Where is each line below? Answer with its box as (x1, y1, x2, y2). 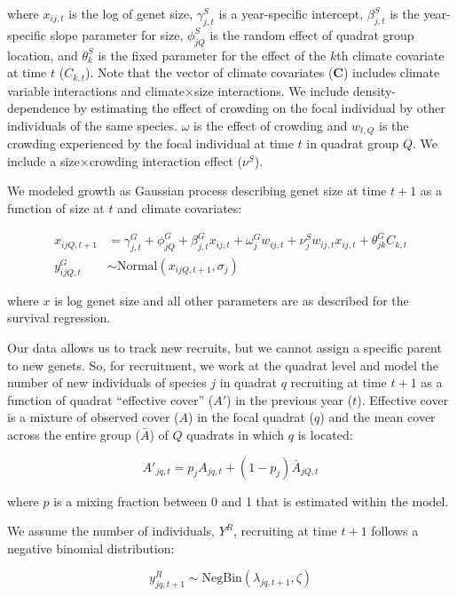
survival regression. (7, 308, 111, 327)
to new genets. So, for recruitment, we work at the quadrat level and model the (7, 355, 438, 374)
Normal (116, 260, 158, 273)
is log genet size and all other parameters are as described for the (54, 290, 409, 309)
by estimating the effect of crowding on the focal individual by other (74, 99, 445, 117)
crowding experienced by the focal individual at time (7, 134, 294, 153)
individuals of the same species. (7, 115, 178, 134)
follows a (371, 521, 419, 540)
